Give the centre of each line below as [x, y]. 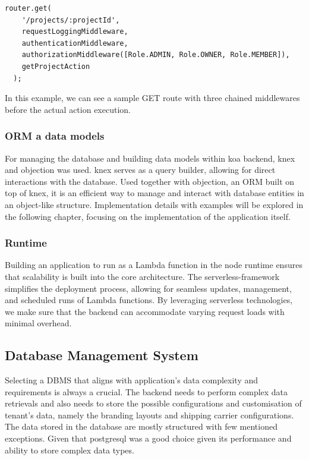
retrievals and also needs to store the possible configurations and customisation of [153, 403]
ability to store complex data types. [70, 450]
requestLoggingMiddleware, [75, 32]
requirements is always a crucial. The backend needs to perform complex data [146, 391]
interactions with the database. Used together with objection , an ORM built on [150, 181]
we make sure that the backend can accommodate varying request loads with [145, 311]
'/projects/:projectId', [71, 20]
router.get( [28, 8]
